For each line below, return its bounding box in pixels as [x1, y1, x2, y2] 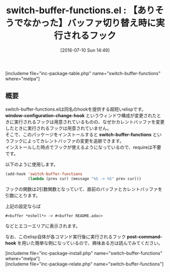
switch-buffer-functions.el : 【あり [6, 5, 155, 16]
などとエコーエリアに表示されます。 [5, 223, 80, 229]
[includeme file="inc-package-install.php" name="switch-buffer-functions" [5, 250, 163, 256]
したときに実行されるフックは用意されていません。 [5, 125, 112, 131]
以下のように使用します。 [5, 161, 58, 167]
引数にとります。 [5, 192, 40, 198]
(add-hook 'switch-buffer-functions [5, 171, 82, 177]
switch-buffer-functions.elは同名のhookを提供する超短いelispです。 [5, 106, 146, 112]
